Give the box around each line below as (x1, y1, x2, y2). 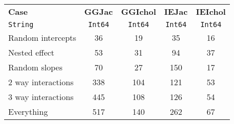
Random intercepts (8, 32, 76, 43)
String (8, 20, 34, 29)
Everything (8, 106, 48, 117)
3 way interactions (8, 91, 74, 103)
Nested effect (8, 46, 54, 58)
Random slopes (8, 61, 63, 73)
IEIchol (196, 6, 226, 17)
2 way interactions (8, 76, 74, 88)
